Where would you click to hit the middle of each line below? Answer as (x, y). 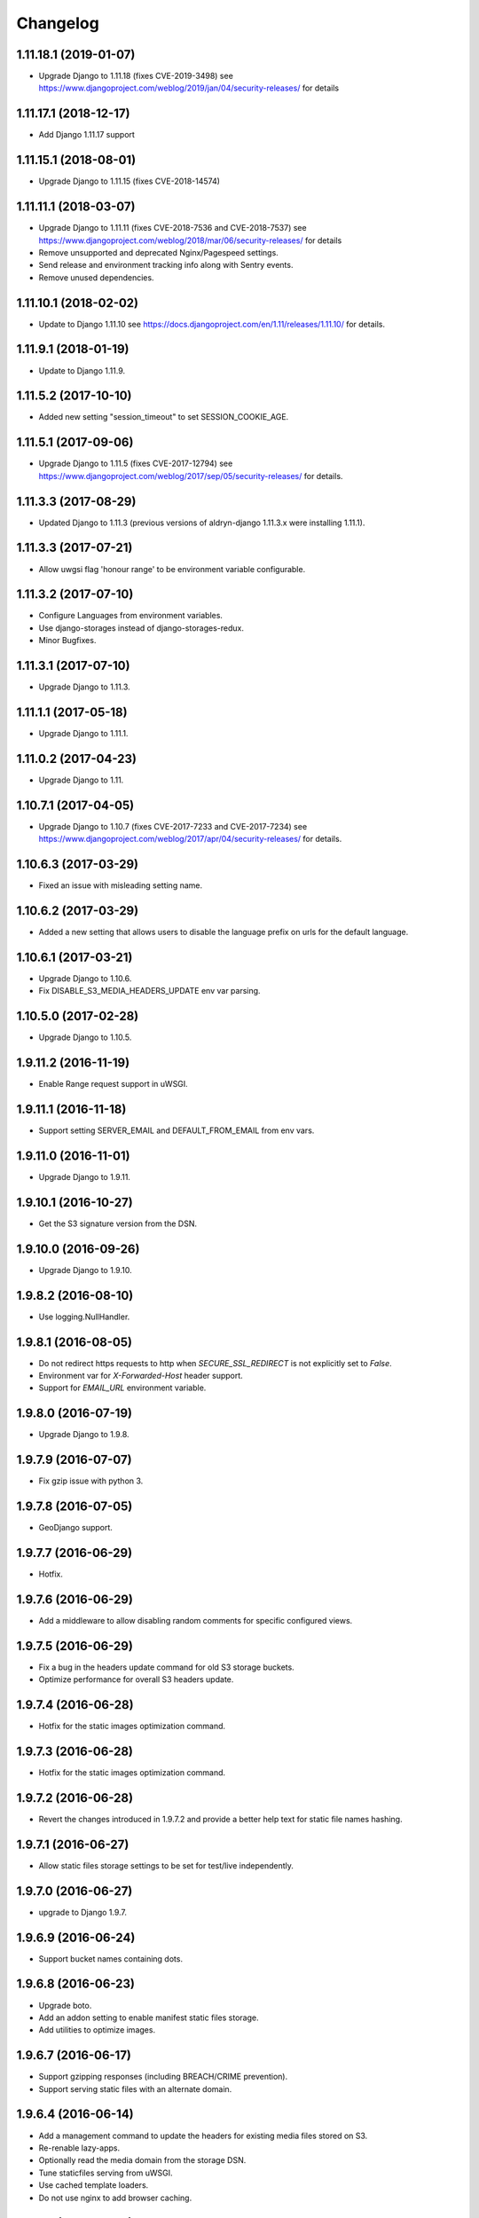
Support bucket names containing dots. (111, 1958)
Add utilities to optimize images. (97, 2030)
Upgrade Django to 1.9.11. (84, 1177)
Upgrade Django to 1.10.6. (85, 978)
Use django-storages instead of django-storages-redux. (141, 628)
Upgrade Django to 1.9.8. (84, 1435)
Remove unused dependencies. (96, 277)
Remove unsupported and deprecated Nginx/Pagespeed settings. (158, 252)
